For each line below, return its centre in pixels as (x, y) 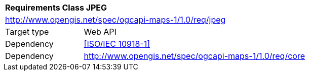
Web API (100, 32)
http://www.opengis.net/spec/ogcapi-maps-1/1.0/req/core (194, 56)
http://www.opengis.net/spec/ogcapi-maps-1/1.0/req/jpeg (115, 20)
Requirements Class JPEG (56, 8)
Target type (27, 32)
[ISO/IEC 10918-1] (117, 44)
